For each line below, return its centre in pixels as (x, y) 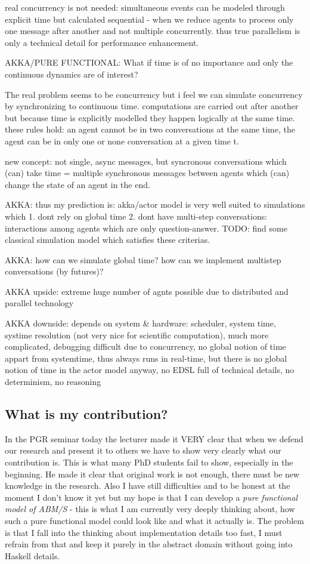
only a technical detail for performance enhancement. (102, 42)
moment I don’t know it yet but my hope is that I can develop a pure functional (151, 497)
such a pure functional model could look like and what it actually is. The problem (154, 520)
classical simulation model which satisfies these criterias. (108, 240)
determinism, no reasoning (53, 382)
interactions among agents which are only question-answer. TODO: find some (146, 228)
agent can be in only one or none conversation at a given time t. (122, 141)
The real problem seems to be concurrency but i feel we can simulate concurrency (154, 94)
